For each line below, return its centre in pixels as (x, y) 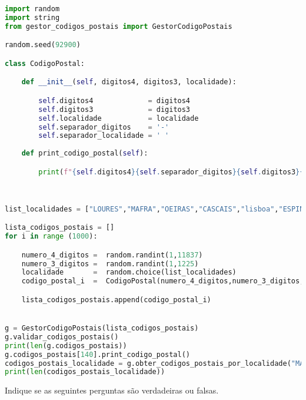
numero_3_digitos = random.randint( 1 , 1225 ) (110, 264)
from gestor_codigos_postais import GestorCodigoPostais (119, 26)
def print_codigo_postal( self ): (85, 153)
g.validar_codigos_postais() (62, 337)
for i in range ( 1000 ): (51, 237)
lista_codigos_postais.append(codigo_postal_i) (116, 300)
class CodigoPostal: (45, 63)
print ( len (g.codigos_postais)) (66, 346)
